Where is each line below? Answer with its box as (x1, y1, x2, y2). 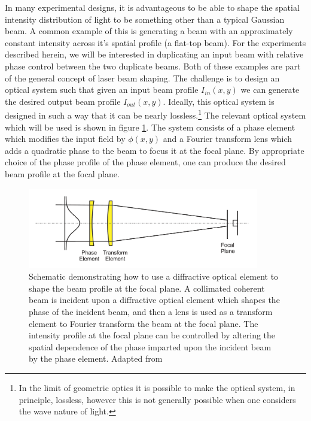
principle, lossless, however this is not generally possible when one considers (19, 393, 296, 405)
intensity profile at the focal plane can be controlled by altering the (29, 329, 276, 341)
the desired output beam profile (5, 95, 121, 107)
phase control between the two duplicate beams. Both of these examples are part (5, 59, 301, 72)
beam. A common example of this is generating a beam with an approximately (5, 25, 293, 37)
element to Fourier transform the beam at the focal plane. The (29, 317, 258, 329)
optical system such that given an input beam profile (5, 83, 199, 96)
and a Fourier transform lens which (163, 132, 292, 145)
